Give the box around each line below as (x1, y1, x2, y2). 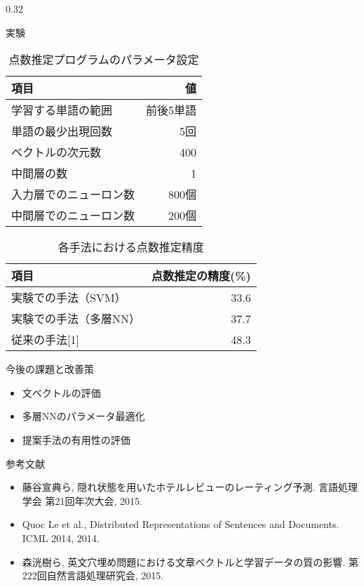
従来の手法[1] (11, 331, 79, 348)
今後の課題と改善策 (6, 362, 94, 376)
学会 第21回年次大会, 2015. (22, 493, 142, 508)
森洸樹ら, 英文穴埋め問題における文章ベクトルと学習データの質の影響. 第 (22, 554, 358, 569)
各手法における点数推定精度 (58, 239, 204, 256)
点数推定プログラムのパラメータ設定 (8, 51, 199, 68)
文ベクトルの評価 (22, 385, 101, 400)
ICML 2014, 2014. (22, 530, 100, 545)
